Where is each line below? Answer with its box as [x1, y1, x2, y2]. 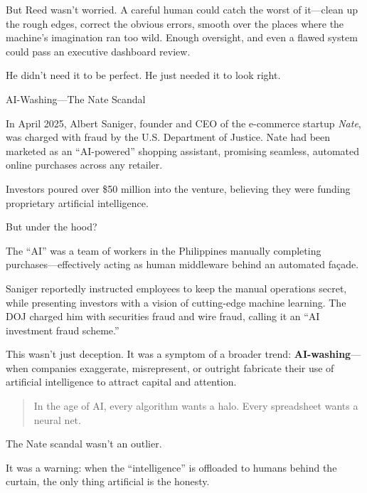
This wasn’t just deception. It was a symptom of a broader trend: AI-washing [6, 346, 351, 361]
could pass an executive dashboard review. [6, 43, 191, 58]
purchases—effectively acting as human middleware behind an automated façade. [6, 257, 359, 272]
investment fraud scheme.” [6, 322, 119, 337]
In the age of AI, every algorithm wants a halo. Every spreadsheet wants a [33, 398, 358, 413]
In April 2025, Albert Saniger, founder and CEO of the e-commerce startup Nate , [6, 115, 361, 130]
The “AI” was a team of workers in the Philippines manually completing [6, 243, 321, 258]
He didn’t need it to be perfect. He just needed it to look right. [6, 68, 281, 83]
